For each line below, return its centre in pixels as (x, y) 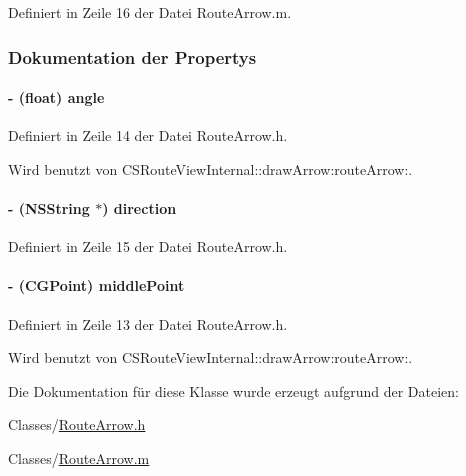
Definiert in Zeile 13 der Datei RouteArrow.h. (148, 323)
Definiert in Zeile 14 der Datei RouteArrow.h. (148, 135)
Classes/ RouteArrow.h (77, 424)
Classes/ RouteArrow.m (79, 457)
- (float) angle (56, 97)
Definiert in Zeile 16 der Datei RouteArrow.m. (150, 12)
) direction (139, 208)
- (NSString (49, 208)
